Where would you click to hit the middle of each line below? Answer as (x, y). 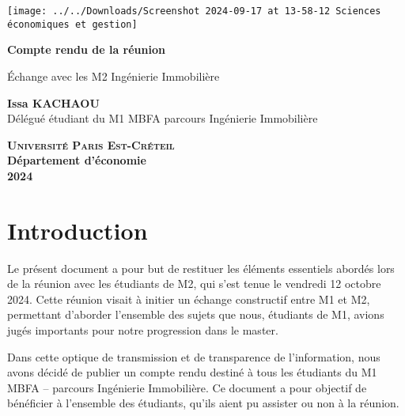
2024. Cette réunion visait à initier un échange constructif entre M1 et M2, (189, 299)
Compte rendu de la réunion (86, 49)
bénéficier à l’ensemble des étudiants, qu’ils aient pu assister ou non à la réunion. (203, 403)
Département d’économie (77, 160)
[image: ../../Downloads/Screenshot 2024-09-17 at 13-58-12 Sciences (194, 11)
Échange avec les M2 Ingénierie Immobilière (114, 76)
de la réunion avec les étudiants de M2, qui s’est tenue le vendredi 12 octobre (194, 284)
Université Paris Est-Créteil (91, 144)
